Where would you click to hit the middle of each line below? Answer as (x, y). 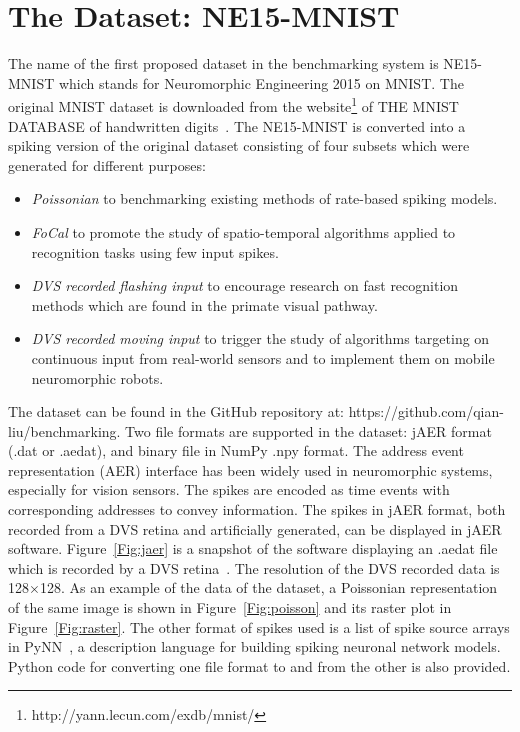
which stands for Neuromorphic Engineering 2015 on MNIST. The (261, 82)
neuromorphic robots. (97, 377)
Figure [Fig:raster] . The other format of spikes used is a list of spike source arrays (259, 626)
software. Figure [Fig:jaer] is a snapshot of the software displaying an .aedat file (253, 548)
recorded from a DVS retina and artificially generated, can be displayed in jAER (255, 528)
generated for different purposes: (107, 164)
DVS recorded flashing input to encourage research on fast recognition (245, 285)
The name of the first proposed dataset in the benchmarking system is (223, 63)
